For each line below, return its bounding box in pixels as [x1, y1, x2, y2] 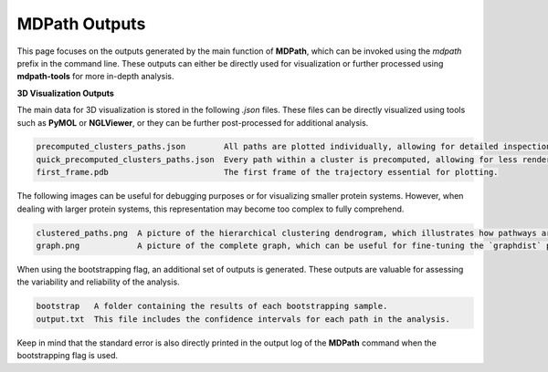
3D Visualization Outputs [16, 88, 114, 98]
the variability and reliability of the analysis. [16, 276, 180, 287]
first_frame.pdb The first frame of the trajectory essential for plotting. [36, 167, 499, 178]
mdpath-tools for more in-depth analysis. [16, 71, 174, 82]
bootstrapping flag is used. [16, 350, 119, 361]
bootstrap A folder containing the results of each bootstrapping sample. [36, 301, 388, 312]
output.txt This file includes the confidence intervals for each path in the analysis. [36, 314, 451, 324]
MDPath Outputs [16, 14, 146, 34]
